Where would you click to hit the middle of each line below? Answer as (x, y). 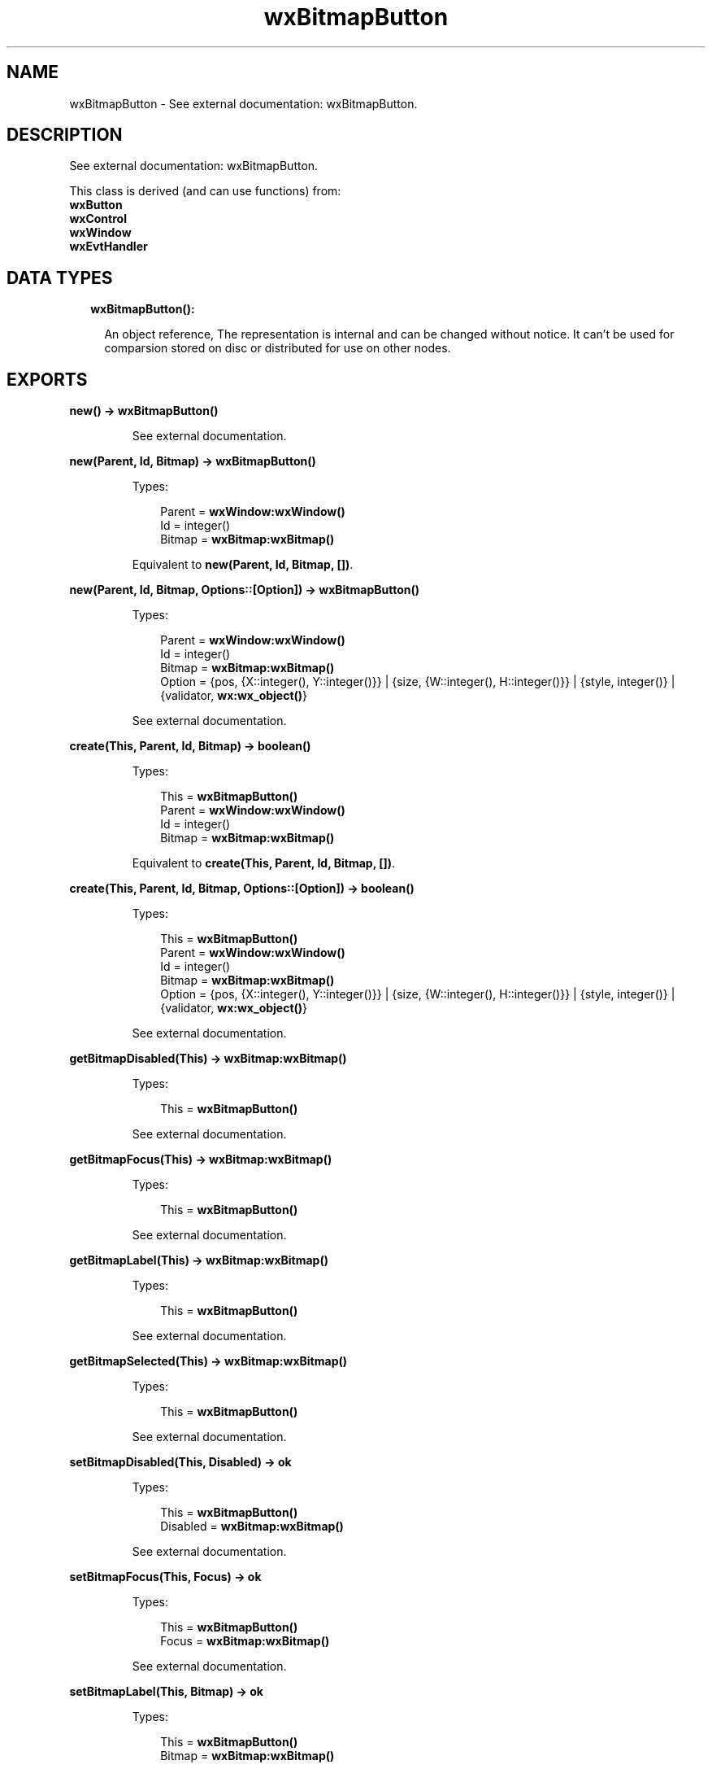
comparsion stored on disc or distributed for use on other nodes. (278, 348)
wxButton (96, 205)
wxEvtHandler (109, 247)
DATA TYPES (60, 277)
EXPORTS (47, 379)
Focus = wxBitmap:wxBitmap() (245, 1641)
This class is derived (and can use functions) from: (205, 191)
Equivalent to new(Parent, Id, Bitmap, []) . (243, 565)
